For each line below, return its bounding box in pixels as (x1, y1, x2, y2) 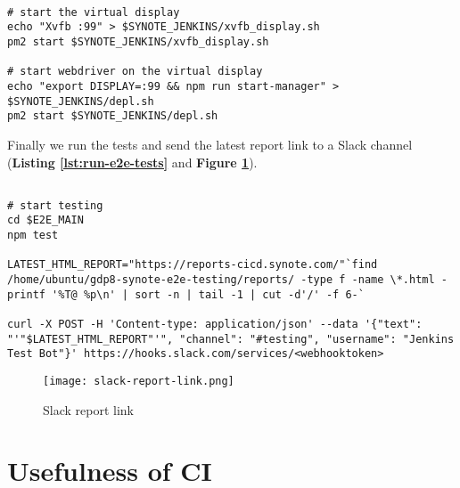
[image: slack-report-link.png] (43, 374, 234, 387)
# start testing (7, 199, 103, 212)
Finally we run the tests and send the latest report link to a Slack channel (7, 134, 413, 153)
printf (7, 288, 45, 301)
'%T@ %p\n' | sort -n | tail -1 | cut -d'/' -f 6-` (52, 288, 365, 301)
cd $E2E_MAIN (7, 214, 84, 227)
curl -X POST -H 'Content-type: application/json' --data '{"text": (7, 318, 423, 330)
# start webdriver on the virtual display (7, 65, 263, 78)
